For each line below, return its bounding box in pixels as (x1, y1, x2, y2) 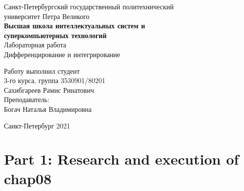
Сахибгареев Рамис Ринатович (4, 85, 94, 95)
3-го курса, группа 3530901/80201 (4, 75, 105, 85)
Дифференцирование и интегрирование (4, 49, 121, 59)
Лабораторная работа (4, 40, 67, 50)
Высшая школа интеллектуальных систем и (4, 21, 145, 31)
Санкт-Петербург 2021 (4, 120, 71, 130)
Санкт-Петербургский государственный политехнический (4, 1, 174, 11)
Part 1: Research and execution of (4, 149, 239, 169)
